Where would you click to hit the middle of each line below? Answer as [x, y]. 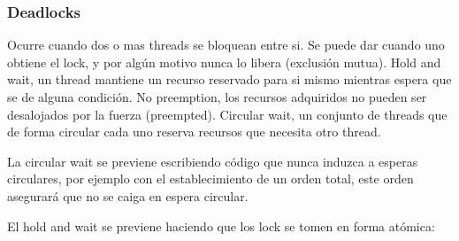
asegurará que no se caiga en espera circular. [128, 195]
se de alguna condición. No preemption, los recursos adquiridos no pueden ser [217, 97]
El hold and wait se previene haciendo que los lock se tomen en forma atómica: [221, 225]
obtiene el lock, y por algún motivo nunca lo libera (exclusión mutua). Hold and [224, 62]
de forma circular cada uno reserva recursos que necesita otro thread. [194, 132]
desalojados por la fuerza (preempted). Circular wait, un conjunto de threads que [227, 114]
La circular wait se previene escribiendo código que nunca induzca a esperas [213, 161]
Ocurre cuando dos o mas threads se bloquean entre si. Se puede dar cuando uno [226, 45]
